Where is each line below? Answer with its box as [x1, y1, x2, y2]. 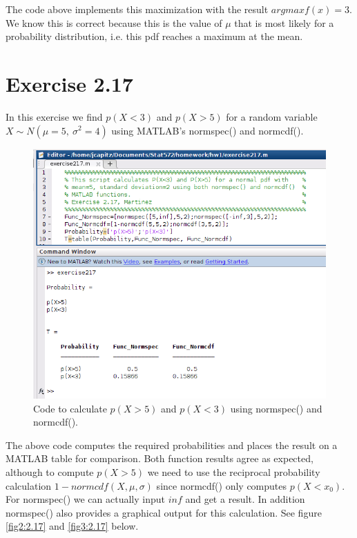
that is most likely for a [234, 15, 334, 30]
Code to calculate [33, 401, 107, 415]
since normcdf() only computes [156, 478, 287, 492]
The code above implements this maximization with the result [6, 2, 269, 16]
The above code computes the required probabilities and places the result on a [6, 437, 338, 452]
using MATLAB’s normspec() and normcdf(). [111, 123, 304, 137]
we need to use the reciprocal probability [147, 465, 320, 479]
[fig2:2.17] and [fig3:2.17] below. [6, 519, 139, 533]
